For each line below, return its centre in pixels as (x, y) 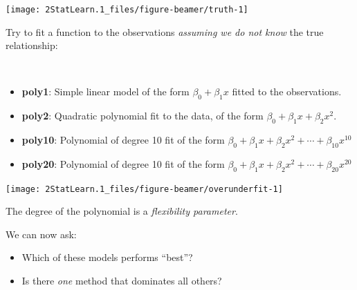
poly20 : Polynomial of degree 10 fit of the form (123, 163)
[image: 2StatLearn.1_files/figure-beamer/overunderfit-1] (144, 189)
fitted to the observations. (287, 91)
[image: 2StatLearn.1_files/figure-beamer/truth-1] (127, 10)
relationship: (32, 45)
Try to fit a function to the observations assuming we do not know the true (165, 31)
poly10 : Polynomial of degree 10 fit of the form (123, 140)
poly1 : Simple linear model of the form (106, 91)
